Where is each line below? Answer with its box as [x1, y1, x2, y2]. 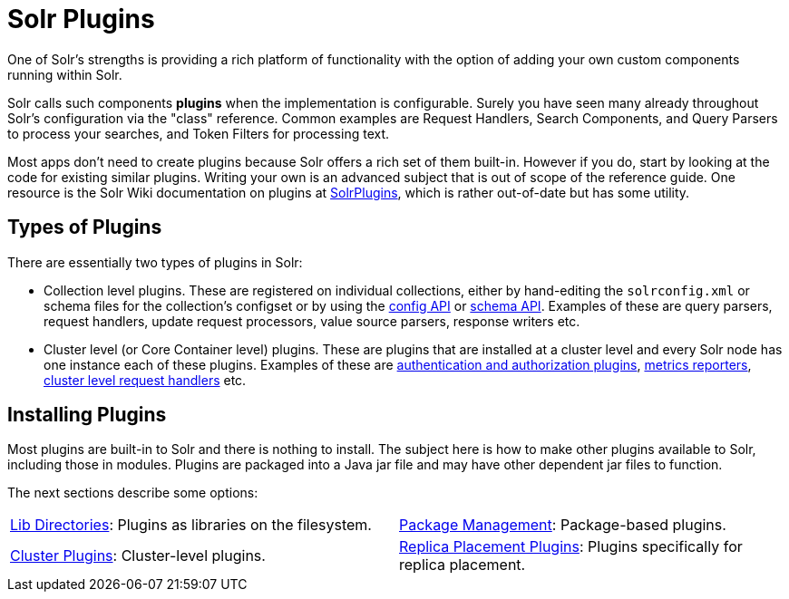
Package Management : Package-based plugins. [399, 516, 726, 535]
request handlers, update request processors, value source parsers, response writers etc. [44, 313, 580, 329]
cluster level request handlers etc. [44, 372, 247, 388]
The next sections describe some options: [7, 485, 258, 501]
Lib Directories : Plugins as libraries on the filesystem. [10, 516, 372, 535]
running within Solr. [7, 66, 122, 82]
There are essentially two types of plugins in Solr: [7, 254, 303, 270]
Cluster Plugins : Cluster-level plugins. [10, 546, 266, 565]
